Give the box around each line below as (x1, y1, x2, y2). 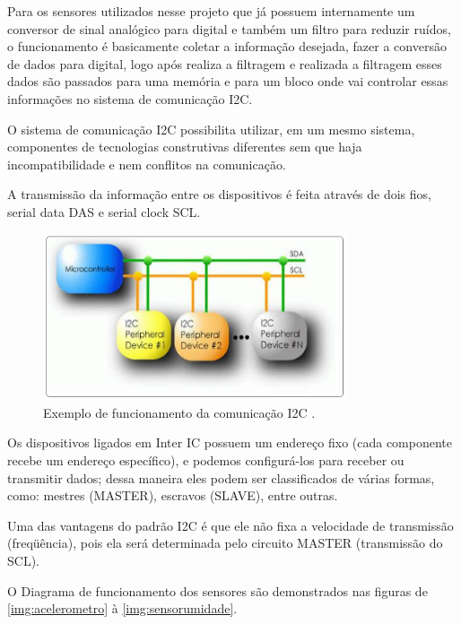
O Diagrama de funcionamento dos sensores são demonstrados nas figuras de (7, 581, 428, 600)
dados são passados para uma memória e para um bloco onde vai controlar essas (7, 72, 448, 91)
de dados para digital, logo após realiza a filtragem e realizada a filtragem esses (7, 54, 442, 73)
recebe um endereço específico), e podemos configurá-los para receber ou (7, 450, 404, 469)
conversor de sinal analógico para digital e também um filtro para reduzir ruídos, (7, 19, 451, 38)
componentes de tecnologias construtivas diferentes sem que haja (7, 137, 362, 156)
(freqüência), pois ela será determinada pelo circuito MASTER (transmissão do (7, 533, 443, 552)
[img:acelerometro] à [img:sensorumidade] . (7, 599, 238, 618)
